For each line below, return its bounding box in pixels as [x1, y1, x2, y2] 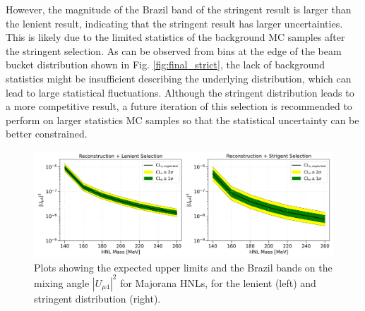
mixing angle [34, 275, 90, 290]
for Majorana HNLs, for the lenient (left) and [120, 275, 316, 290]
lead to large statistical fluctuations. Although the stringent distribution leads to [6, 85, 354, 99]
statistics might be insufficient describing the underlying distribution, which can [6, 71, 352, 85]
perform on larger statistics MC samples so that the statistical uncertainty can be [6, 112, 359, 127]
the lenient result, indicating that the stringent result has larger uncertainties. [6, 16, 343, 30]
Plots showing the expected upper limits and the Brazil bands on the [34, 260, 333, 274]
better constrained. [6, 126, 88, 141]
